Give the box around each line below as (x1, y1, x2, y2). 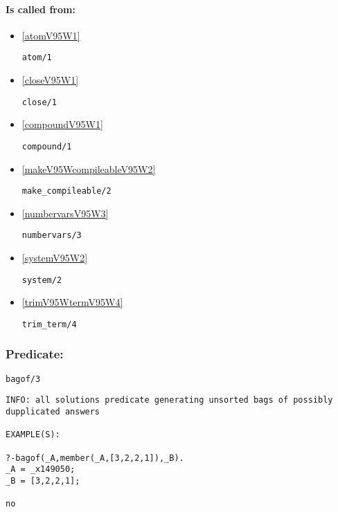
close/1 (21, 97, 57, 107)
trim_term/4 (21, 319, 77, 329)
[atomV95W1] (21, 28, 80, 42)
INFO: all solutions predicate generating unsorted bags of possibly (6, 395, 333, 405)
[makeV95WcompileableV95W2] (21, 161, 156, 176)
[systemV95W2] (21, 250, 88, 265)
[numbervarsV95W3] (21, 205, 109, 220)
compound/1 (21, 141, 72, 152)
